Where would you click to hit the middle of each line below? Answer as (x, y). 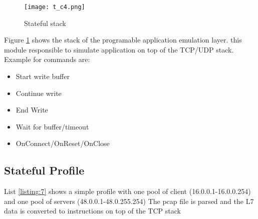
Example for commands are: (47, 59)
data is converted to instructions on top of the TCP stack (92, 211)
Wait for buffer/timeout (52, 126)
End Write (32, 110)
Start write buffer (43, 76)
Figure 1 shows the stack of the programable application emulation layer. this (123, 40)
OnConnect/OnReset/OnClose (63, 143)
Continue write (39, 93)
